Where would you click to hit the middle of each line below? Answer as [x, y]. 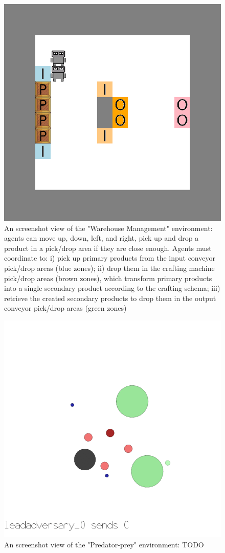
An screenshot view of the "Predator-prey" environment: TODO [104, 544]
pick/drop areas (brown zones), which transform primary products [108, 278]
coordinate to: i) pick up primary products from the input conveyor [110, 258]
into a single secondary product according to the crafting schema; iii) [112, 288]
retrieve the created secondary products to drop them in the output [110, 298]
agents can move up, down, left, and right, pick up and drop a [102, 238]
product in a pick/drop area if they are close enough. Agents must [108, 248]
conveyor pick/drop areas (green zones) [65, 308]
